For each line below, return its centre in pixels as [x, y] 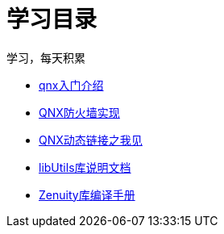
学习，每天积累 [46, 57]
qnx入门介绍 [71, 85]
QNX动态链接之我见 [91, 140]
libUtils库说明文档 [85, 167]
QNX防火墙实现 [79, 112]
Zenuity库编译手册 [87, 194]
